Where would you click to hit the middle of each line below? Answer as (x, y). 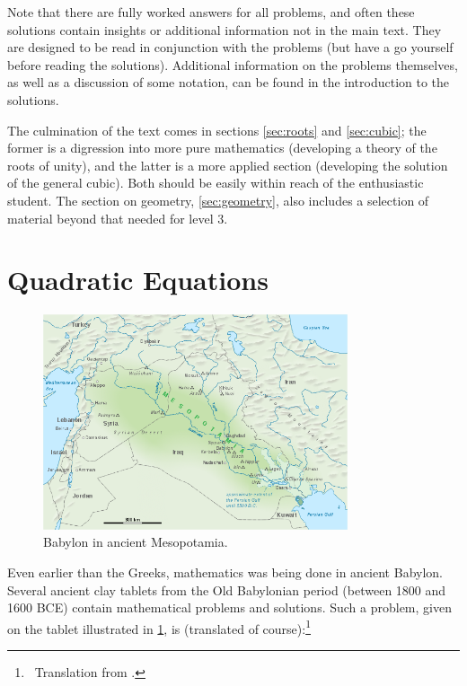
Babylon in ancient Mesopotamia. (136, 542)
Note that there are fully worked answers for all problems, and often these (211, 12)
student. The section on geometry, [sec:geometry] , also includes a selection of (218, 200)
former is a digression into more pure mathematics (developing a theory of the (222, 148)
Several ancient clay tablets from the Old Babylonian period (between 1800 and (227, 589)
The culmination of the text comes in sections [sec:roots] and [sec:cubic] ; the (217, 130)
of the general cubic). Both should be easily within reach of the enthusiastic (216, 183)
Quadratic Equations (138, 280)
